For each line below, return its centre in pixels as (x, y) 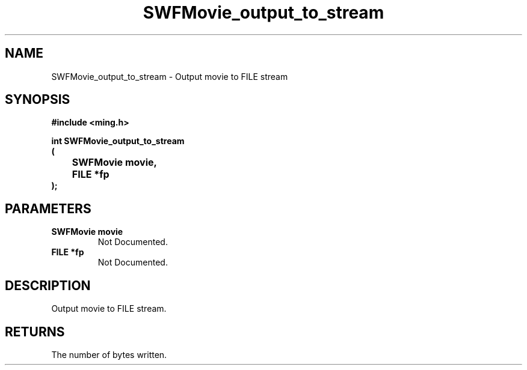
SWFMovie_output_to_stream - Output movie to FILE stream (170, 76)
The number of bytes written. (109, 354)
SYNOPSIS (38, 100)
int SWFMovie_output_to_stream (118, 141)
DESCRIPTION (48, 285)
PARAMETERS (48, 208)
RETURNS (35, 332)
